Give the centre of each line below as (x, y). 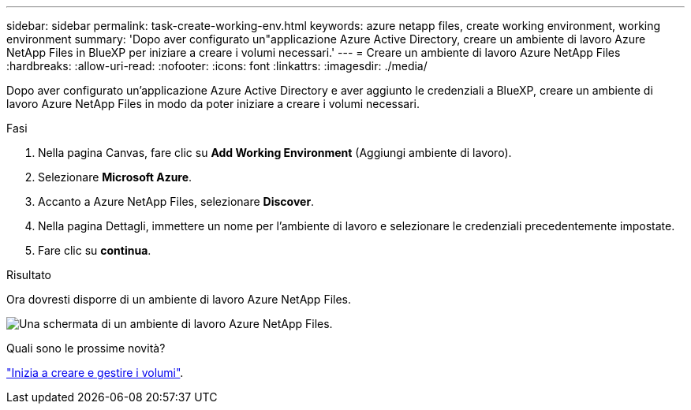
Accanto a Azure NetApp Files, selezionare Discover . (176, 201)
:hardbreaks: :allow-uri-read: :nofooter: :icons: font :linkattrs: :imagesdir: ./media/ (217, 66)
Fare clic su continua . (95, 250)
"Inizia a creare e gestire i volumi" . (95, 373)
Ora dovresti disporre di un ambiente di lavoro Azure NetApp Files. (179, 299)
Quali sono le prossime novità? (86, 348)
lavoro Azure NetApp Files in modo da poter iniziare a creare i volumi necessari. (213, 104)
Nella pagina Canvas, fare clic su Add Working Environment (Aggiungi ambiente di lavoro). (275, 153)
